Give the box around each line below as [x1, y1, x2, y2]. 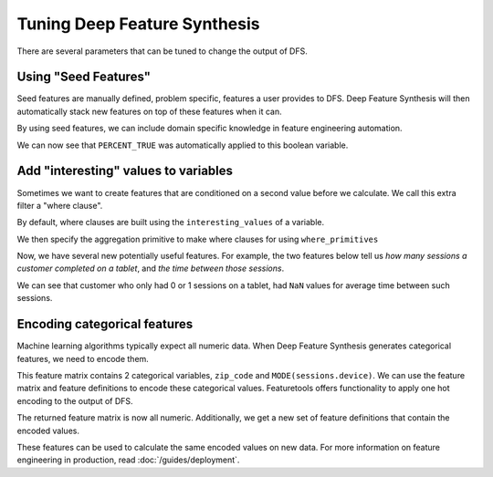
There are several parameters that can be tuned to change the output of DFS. [16, 46, 308, 57]
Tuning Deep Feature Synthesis [16, 14, 260, 34]
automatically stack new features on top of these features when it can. [16, 106, 282, 117]
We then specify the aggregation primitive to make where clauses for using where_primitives [16, 233, 379, 244]
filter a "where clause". [16, 200, 103, 211]
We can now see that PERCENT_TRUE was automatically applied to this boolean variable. [16, 140, 349, 150]
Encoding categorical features [16, 316, 194, 332]
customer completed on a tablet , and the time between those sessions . [16, 263, 285, 274]
